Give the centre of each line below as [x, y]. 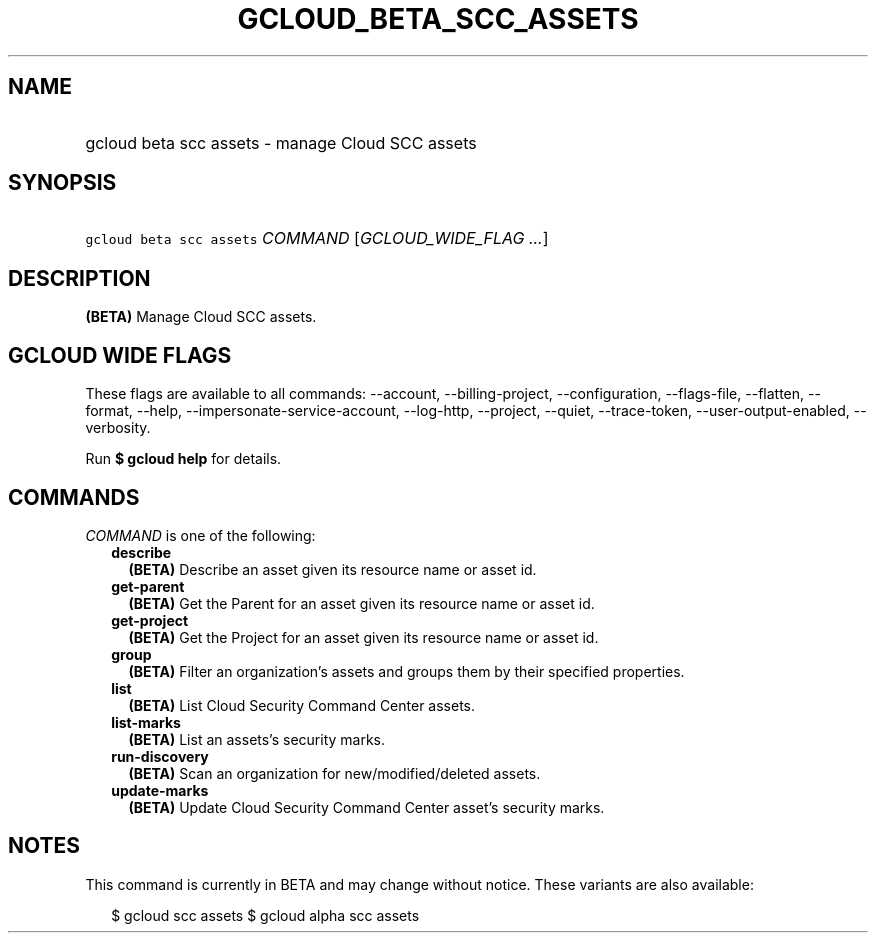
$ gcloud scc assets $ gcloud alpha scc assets [265, 915]
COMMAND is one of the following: [200, 535]
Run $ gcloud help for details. [183, 459]
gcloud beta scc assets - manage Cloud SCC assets [281, 142]
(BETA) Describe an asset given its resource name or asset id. [332, 569]
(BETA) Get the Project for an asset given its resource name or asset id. [363, 637]
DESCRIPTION [79, 278]
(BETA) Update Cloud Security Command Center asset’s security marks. [366, 807]
